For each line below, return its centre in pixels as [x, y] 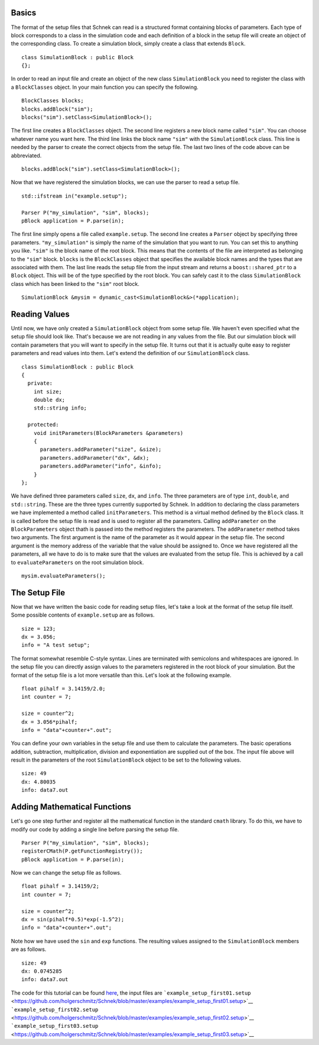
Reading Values [40, 314]
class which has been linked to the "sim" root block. [75, 283]
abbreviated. [26, 155]
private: [40, 383]
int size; [48, 391]
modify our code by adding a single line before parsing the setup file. [95, 829]
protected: [43, 425]
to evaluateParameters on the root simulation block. [77, 562]
